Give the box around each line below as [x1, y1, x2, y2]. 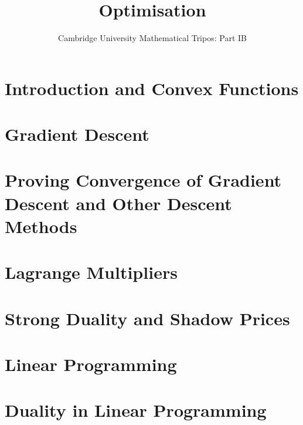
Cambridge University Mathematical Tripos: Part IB [58, 32, 247, 44]
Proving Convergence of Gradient [5, 168, 282, 192]
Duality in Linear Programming [5, 398, 267, 422]
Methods [5, 214, 77, 238]
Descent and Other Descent [5, 191, 232, 215]
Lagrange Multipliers [5, 260, 178, 284]
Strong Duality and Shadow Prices [5, 306, 290, 330]
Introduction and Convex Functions [5, 76, 299, 100]
